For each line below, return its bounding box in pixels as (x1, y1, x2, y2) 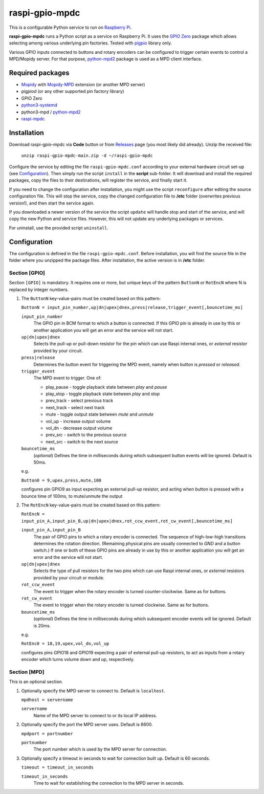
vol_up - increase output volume (45, 418, 111, 424)
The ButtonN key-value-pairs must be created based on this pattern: (21, 296, 161, 301)
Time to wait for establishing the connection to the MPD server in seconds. (33, 780, 184, 786)
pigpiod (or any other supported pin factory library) (21, 88, 125, 94)
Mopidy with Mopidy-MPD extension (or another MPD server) (21, 82, 145, 88)
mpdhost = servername (21, 697, 73, 703)
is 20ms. (33, 622, 51, 628)
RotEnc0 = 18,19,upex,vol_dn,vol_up (21, 641, 110, 646)
